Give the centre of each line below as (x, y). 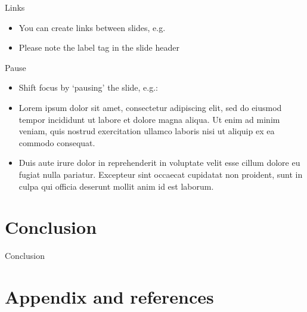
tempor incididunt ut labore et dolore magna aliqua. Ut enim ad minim (149, 119)
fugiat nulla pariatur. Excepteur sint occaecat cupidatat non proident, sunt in (161, 174)
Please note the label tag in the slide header (99, 47)
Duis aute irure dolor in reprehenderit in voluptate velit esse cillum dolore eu (159, 163)
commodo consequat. (57, 142)
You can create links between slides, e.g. (92, 27)
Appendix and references (109, 297)
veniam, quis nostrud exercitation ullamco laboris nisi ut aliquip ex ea (147, 131)
